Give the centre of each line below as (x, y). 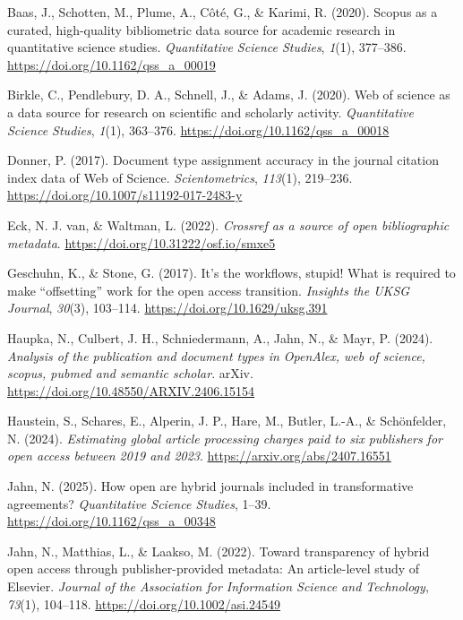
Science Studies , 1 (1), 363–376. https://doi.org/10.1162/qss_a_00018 (198, 129)
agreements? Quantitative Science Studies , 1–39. (139, 503)
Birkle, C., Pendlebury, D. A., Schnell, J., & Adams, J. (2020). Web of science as (229, 95)
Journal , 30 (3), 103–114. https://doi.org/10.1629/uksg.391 (167, 308)
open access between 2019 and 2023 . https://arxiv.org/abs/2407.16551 (199, 456)
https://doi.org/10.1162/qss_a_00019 (111, 64)
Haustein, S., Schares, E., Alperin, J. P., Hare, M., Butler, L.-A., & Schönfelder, (227, 421)
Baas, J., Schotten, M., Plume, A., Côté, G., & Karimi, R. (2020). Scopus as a (223, 12)
